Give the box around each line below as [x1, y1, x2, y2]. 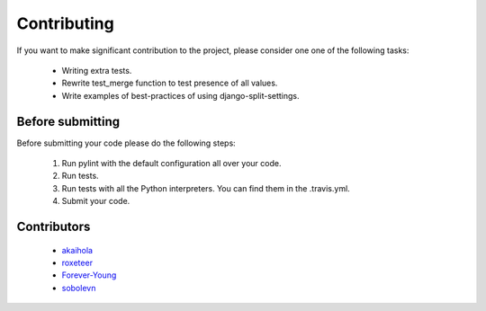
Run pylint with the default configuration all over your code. [61, 158, 282, 169]
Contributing [16, 13, 114, 33]
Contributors [16, 219, 91, 234]
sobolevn [61, 282, 96, 293]
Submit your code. [61, 196, 130, 207]
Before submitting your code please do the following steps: [16, 138, 236, 148]
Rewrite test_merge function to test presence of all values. [61, 77, 278, 89]
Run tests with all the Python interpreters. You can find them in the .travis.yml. [61, 182, 350, 193]
